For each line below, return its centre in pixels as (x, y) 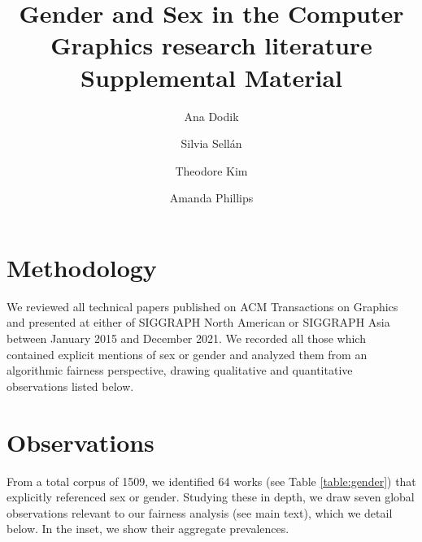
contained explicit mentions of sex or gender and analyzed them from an (187, 354)
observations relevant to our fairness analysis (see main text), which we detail (200, 512)
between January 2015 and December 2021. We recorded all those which (186, 338)
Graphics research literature (211, 45)
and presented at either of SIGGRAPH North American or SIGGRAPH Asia (198, 322)
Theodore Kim (211, 170)
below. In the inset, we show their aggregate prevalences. (148, 529)
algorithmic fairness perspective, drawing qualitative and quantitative (180, 370)
